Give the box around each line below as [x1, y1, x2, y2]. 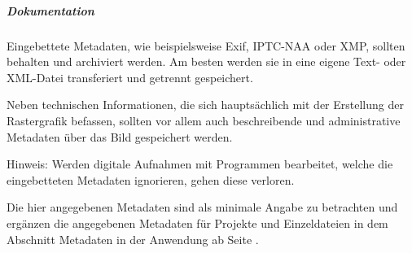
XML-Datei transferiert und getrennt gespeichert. [7, 68, 253, 85]
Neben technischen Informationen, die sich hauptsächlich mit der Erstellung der [7, 96, 404, 113]
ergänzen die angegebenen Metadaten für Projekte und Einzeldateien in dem [7, 214, 388, 231]
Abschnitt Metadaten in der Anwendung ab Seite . [7, 230, 259, 247]
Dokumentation [7, 2, 94, 19]
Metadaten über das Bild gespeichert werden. [7, 128, 233, 145]
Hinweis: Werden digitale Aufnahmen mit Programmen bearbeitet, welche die [7, 155, 393, 172]
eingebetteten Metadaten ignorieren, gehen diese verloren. [7, 171, 295, 188]
